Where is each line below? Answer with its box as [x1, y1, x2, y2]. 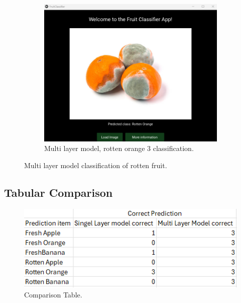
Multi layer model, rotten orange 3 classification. [44, 143, 194, 154]
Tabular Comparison [4, 184, 113, 200]
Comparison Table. [24, 289, 82, 300]
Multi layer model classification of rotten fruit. [24, 160, 167, 170]
